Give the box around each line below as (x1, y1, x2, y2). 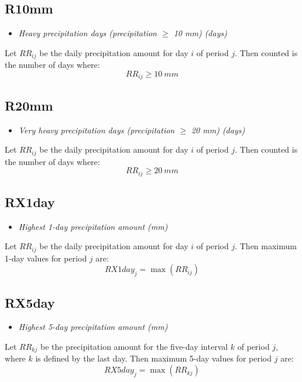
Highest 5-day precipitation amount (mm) (18, 321, 168, 333)
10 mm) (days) (173, 27, 227, 39)
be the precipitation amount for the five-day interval (40, 340, 228, 353)
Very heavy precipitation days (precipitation (18, 123, 175, 136)
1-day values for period (5, 252, 87, 264)
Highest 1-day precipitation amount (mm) (18, 220, 168, 232)
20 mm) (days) (191, 123, 245, 136)
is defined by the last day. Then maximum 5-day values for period (35, 352, 272, 364)
